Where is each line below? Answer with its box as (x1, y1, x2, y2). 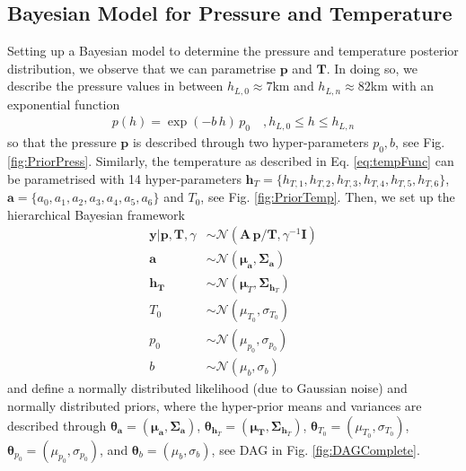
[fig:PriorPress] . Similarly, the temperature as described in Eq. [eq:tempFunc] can (7, 152, 454, 170)
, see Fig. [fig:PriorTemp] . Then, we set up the (200, 188, 455, 206)
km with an (370, 76, 435, 95)
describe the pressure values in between (7, 76, 224, 95)
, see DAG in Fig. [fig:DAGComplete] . (211, 440, 420, 458)
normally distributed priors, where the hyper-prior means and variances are (7, 397, 422, 415)
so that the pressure (7, 133, 117, 152)
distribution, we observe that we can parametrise (7, 58, 277, 77)
